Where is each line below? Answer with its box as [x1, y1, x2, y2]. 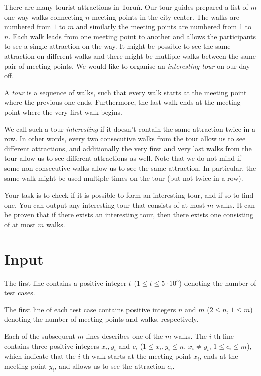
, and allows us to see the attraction [54, 360, 165, 371]
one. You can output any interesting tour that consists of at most [4, 199, 205, 210]
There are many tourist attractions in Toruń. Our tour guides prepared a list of [4, 2, 248, 12]
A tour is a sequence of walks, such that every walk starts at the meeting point [4, 87, 247, 97]
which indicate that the [4, 351, 76, 361]
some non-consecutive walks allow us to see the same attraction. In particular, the [4, 162, 256, 173]
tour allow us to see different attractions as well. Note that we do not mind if [4, 153, 241, 163]
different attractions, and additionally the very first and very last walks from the [4, 143, 252, 153]
